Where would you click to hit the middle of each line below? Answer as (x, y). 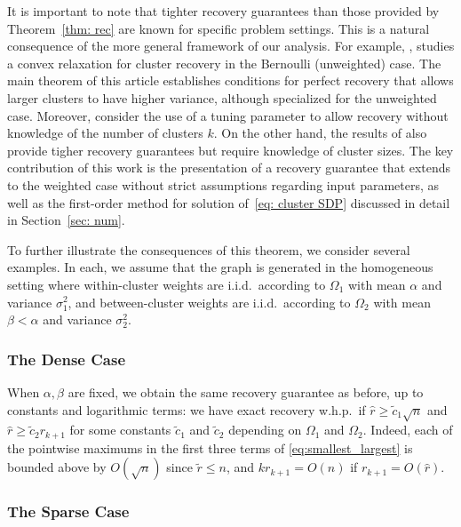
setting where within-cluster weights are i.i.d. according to (167, 284)
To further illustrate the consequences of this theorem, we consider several (209, 249)
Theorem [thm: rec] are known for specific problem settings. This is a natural (219, 28)
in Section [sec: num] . (66, 220)
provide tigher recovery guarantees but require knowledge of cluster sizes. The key (230, 150)
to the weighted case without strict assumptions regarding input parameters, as (223, 184)
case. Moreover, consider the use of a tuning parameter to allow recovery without (228, 115)
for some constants (120, 430)
